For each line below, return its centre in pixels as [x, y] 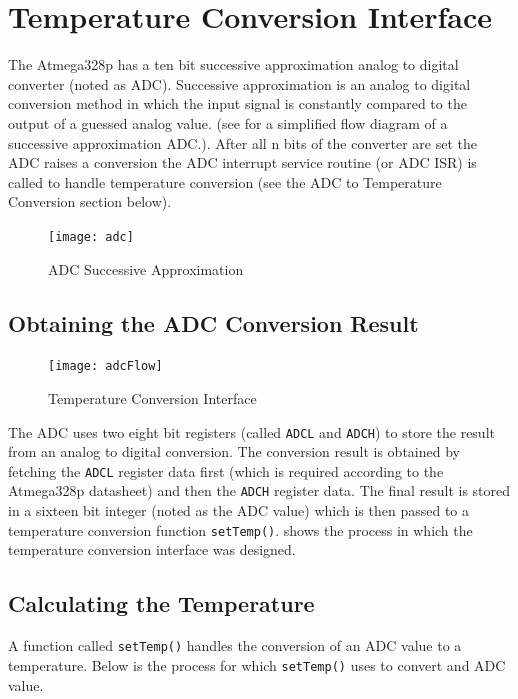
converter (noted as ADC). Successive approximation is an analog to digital [239, 83]
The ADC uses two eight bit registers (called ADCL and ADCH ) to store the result [251, 431]
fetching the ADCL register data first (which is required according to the [226, 470]
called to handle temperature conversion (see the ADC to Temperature [225, 181]
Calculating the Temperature [161, 603]
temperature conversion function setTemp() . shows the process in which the [240, 529]
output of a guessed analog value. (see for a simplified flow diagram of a [228, 122]
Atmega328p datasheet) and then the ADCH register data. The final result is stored [259, 490]
